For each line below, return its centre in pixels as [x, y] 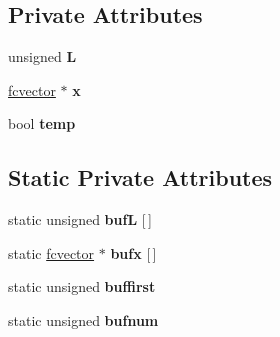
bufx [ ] [133, 252]
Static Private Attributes [140, 177]
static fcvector [51, 252]
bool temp [42, 123]
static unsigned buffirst [82, 286]
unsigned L [42, 56]
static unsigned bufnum [83, 319]
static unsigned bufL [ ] [80, 219]
